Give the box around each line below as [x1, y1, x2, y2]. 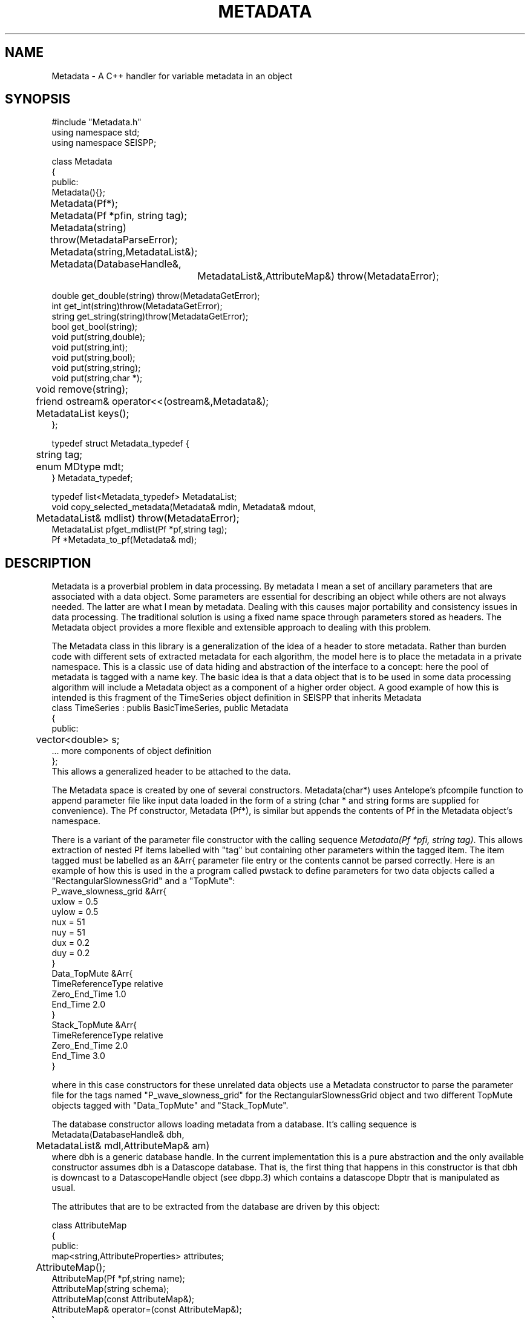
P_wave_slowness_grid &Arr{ [51, 886, 167, 897]
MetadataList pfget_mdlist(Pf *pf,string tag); [51, 524, 227, 535]
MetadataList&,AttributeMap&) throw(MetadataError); [197, 270, 439, 283]
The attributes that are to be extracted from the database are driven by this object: [51, 1201, 380, 1212]
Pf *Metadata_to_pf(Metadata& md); [51, 534, 197, 545]
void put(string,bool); [51, 352, 136, 363]
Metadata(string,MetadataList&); [50, 246, 198, 258]
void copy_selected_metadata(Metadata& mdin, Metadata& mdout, [51, 502, 316, 513]
